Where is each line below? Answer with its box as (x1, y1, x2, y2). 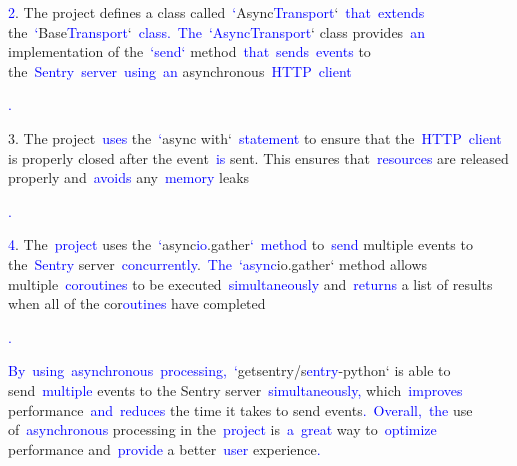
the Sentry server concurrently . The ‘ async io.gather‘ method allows (8, 253, 427, 274)
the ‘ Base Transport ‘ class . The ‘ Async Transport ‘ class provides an (8, 21, 425, 42)
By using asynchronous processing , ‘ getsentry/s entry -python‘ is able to (8, 360, 451, 381)
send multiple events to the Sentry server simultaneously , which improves (8, 379, 463, 400)
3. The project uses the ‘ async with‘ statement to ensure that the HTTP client (8, 127, 502, 148)
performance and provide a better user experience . (8, 438, 321, 459)
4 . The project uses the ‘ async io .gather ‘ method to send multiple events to (8, 234, 473, 255)
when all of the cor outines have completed (8, 293, 266, 314)
